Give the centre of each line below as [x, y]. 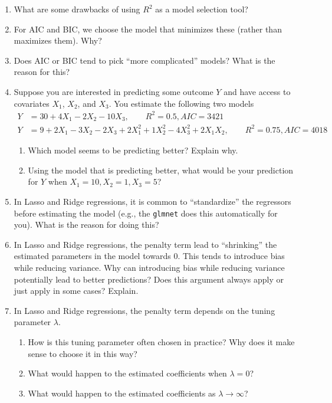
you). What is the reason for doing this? [86, 225]
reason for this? [42, 72]
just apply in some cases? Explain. [76, 291]
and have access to [257, 91]
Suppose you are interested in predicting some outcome [114, 91]
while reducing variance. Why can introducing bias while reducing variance [149, 267]
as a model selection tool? [202, 9]
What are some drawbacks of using [77, 9]
